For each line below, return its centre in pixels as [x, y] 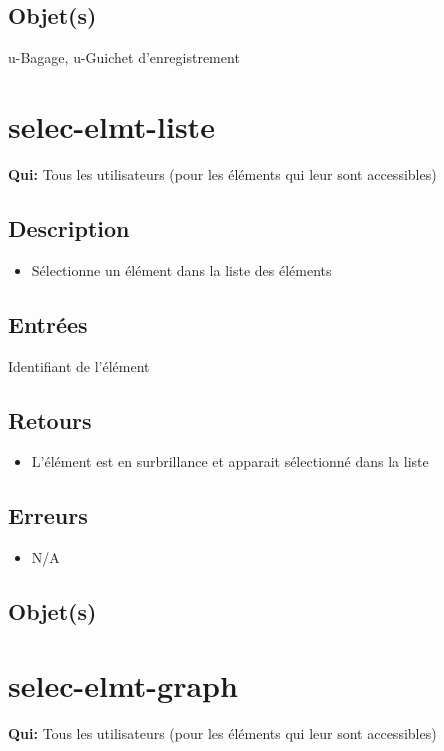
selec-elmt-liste [111, 125]
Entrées [48, 323]
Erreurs [48, 515]
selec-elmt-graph [123, 684]
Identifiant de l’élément [79, 365]
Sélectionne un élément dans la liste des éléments [181, 269]
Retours [50, 419]
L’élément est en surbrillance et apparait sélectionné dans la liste [230, 461]
